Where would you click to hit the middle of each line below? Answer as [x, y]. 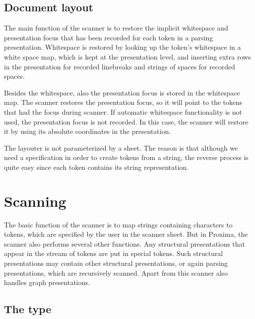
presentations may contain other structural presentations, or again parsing [116, 263]
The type [28, 309]
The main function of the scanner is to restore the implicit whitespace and [116, 28]
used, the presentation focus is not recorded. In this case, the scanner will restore [126, 121]
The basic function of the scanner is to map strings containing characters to [118, 224]
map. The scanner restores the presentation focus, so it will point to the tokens [123, 102]
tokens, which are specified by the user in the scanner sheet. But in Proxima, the [126, 234]
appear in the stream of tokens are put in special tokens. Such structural [113, 253]
